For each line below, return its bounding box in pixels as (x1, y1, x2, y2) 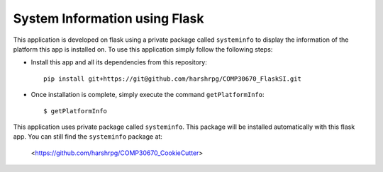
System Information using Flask (13, 11, 204, 26)
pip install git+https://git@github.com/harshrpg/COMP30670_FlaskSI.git (43, 74, 301, 83)
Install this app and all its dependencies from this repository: (30, 58, 207, 67)
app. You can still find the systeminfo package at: (13, 132, 163, 141)
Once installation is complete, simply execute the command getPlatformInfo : (30, 91, 265, 99)
